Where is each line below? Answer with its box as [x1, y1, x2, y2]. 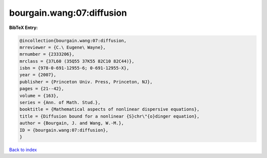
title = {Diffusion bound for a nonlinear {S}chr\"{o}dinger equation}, [19, 113, 200, 119]
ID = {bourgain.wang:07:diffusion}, [19, 127, 109, 133]
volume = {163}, [19, 93, 59, 98]
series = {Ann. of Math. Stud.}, [19, 100, 101, 105]
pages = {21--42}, [19, 86, 64, 92]
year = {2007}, [19, 72, 56, 78]
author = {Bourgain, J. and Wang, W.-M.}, [19, 121, 124, 126]
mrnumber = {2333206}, [19, 52, 75, 57]
